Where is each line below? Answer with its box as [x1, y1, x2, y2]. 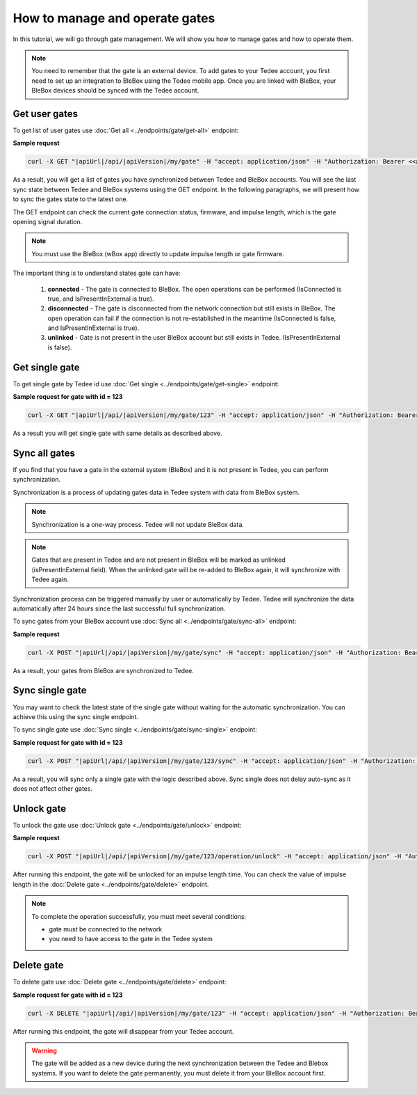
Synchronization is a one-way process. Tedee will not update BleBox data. [31, 520, 245, 528]
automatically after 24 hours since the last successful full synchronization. [13, 604, 226, 613]
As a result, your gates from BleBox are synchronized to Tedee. [13, 666, 194, 675]
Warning [31, 1046, 57, 1055]
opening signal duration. [13, 217, 83, 226]
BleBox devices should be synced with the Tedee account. [31, 86, 199, 95]
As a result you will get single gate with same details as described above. [13, 429, 222, 438]
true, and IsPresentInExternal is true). [47, 294, 154, 303]
